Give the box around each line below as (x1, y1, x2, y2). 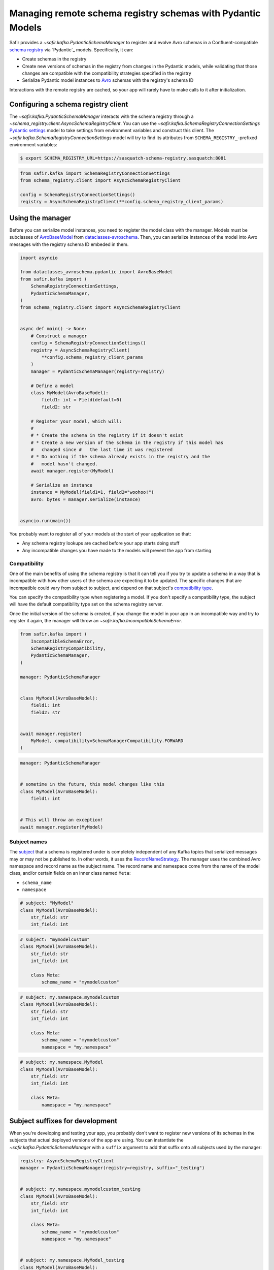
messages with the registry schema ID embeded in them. (9, 241, 129, 247)
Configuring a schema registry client (9, 100, 128, 109)
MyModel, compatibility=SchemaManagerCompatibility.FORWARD (30, 738, 184, 744)
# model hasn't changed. (30, 461, 98, 467)
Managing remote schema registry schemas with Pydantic (9, 8, 261, 19)
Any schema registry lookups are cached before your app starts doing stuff (22, 540, 180, 546)
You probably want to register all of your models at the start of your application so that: (9, 531, 191, 537)
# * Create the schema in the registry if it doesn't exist (30, 432, 184, 438)
